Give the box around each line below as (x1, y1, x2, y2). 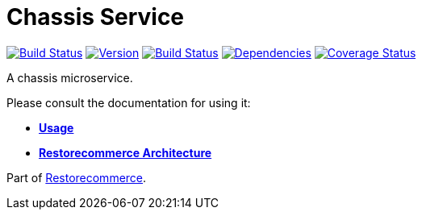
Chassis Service (6, 3, 185, 31)
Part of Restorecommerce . (6, 170, 147, 185)
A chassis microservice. (6, 70, 133, 85)
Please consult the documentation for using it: (6, 95, 251, 110)
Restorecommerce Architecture (39, 145, 212, 160)
